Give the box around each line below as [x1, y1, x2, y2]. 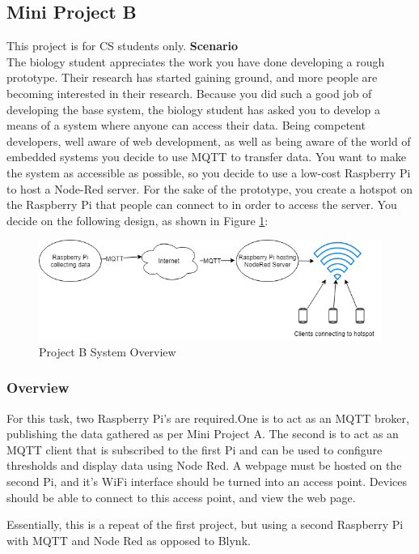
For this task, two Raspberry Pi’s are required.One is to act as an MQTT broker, [6, 409, 409, 426]
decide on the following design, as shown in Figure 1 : [6, 211, 269, 228]
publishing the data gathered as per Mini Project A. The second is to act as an [6, 425, 399, 442]
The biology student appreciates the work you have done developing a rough [6, 53, 385, 70]
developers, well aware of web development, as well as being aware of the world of [6, 132, 411, 149]
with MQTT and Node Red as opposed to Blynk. [6, 531, 251, 548]
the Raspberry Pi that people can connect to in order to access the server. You [6, 196, 397, 213]
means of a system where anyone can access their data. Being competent [6, 117, 366, 134]
